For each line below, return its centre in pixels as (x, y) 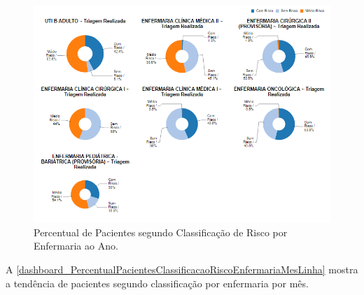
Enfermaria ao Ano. (76, 246)
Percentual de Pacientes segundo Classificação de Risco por (161, 232)
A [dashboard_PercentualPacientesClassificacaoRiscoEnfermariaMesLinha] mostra (182, 269)
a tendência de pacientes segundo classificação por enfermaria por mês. (157, 283)
